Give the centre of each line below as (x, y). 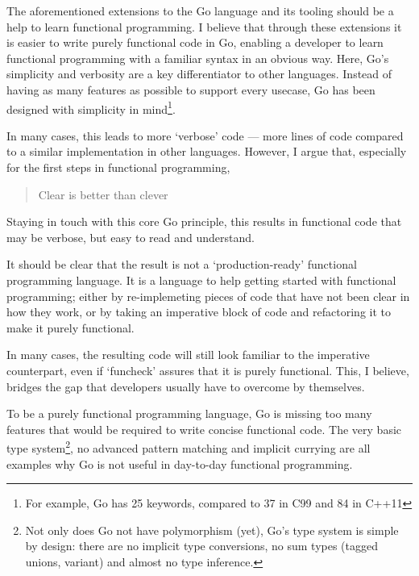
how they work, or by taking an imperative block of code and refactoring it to (199, 312)
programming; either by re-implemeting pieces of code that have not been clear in (208, 296)
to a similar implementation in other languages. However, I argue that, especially (207, 151)
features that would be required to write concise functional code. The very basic (204, 429)
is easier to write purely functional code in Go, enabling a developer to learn (195, 42)
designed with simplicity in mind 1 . (91, 107)
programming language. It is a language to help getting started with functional (201, 280)
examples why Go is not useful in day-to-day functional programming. (180, 463)
